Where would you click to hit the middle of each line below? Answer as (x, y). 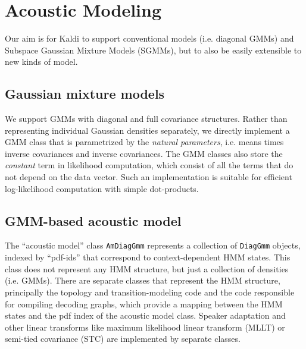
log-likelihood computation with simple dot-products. (102, 188)
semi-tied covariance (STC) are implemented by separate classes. (123, 339)
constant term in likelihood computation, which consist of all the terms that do (149, 165)
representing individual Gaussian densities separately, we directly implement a (147, 130)
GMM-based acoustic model (93, 220)
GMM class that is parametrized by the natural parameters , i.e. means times (144, 142)
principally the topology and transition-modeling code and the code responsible (150, 292)
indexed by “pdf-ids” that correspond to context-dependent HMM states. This (148, 257)
